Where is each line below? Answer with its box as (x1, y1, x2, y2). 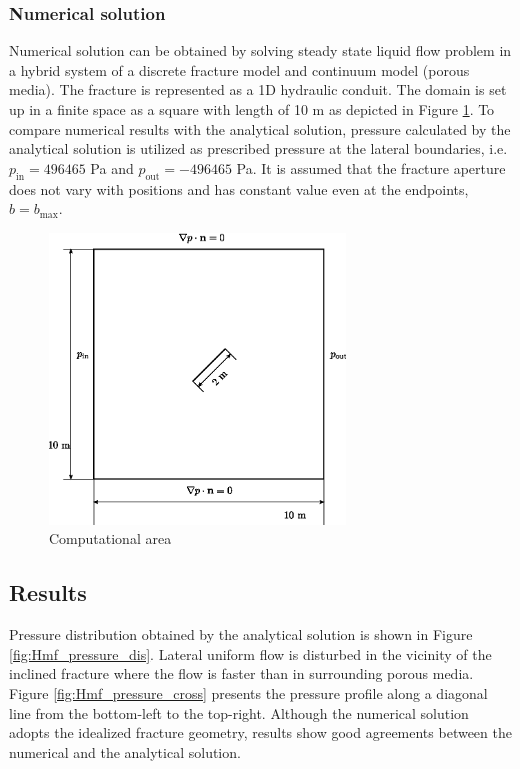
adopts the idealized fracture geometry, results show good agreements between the (9, 722, 512, 743)
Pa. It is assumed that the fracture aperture (236, 157, 506, 178)
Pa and (90, 157, 134, 178)
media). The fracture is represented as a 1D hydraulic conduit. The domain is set (9, 79, 507, 100)
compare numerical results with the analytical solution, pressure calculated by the (9, 118, 511, 139)
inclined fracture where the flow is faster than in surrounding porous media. (9, 663, 474, 684)
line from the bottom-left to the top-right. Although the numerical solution (9, 702, 469, 723)
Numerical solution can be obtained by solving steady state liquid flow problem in (9, 40, 512, 61)
